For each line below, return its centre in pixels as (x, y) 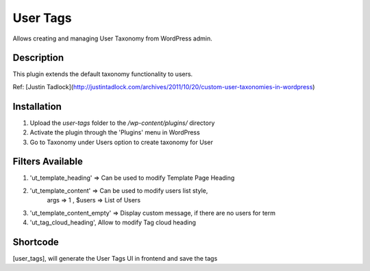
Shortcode (36, 242)
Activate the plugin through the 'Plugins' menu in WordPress (115, 132)
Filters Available (48, 162)
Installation (37, 106)
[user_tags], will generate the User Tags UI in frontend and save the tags (115, 258)
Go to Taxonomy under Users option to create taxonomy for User (122, 142)
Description (38, 58)
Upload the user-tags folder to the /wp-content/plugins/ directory (122, 123)
